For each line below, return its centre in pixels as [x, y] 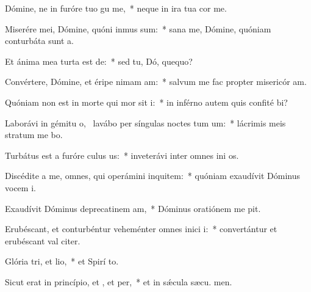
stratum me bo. [34, 135]
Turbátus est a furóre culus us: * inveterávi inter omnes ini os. [122, 155]
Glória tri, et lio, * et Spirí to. [62, 261]
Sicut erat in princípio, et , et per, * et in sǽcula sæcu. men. [119, 281]
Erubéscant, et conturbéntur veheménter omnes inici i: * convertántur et [141, 229]
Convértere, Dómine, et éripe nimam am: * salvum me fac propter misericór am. [156, 82]
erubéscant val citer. [43, 240]
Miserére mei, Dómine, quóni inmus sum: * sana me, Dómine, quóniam [138, 28]
